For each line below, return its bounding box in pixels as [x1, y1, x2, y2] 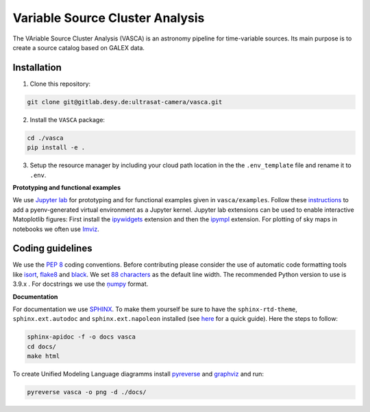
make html [27, 352, 60, 360]
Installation [12, 62, 62, 73]
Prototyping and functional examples [12, 183, 121, 191]
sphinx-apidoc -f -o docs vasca [27, 333, 136, 341]
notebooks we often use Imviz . [12, 225, 99, 233]
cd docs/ [27, 343, 57, 350]
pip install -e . [27, 144, 86, 152]
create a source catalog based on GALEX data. [12, 43, 145, 51]
